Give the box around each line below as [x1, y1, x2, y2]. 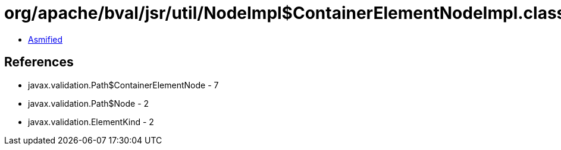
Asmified [28, 34, 63, 44]
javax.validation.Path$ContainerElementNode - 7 [28, 79, 219, 90]
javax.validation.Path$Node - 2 [28, 98, 149, 108]
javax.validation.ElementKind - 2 [28, 116, 154, 127]
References [4, 55, 74, 70]
